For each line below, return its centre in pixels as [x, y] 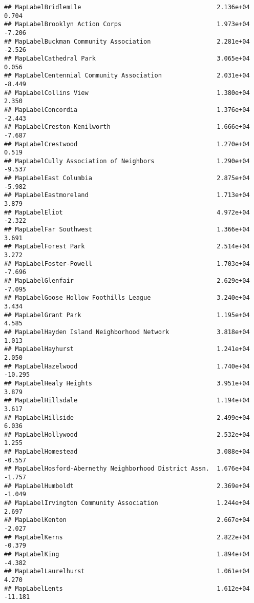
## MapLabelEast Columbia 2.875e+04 [127, 178]
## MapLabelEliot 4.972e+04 [127, 212]
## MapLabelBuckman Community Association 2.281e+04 [127, 41]
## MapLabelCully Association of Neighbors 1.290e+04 [127, 161]
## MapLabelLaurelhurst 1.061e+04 [127, 571]
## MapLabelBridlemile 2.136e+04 [127, 7]
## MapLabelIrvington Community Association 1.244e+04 [127, 503]
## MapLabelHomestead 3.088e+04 [127, 452]
